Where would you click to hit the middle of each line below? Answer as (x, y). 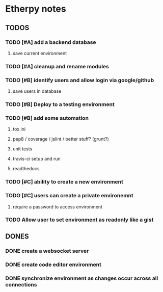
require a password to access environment (58, 206)
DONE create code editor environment (53, 264)
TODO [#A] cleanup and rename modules (57, 66)
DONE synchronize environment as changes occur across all (82, 278)
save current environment (40, 53)
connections (21, 284)
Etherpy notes (36, 9)
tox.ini (19, 129)
